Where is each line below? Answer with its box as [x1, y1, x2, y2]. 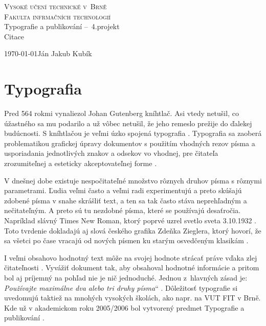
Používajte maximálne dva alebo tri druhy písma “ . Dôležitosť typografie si [4, 282, 238, 293]
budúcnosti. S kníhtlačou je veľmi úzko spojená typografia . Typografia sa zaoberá [4, 128, 262, 138]
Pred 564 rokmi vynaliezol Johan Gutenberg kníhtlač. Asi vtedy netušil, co [4, 108, 239, 119]
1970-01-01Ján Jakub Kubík [4, 48, 92, 59]
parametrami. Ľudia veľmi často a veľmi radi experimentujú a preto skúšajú [4, 185, 242, 196]
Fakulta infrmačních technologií [4, 11, 111, 21]
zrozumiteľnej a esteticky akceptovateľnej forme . [4, 158, 157, 169]
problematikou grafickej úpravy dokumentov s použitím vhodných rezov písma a [4, 137, 255, 148]
